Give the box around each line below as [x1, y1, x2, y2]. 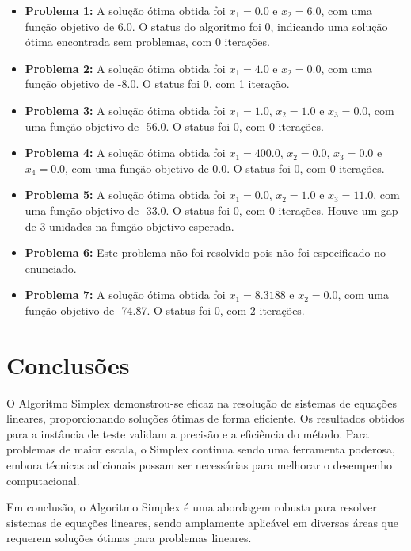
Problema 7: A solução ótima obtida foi [25, 286, 226, 303]
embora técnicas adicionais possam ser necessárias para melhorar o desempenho [6, 457, 392, 473]
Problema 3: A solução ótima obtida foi [25, 101, 226, 118]
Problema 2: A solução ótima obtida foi [25, 59, 226, 76]
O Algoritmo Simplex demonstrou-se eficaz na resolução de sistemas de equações [6, 394, 397, 411]
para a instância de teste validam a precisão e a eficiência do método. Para [6, 425, 369, 442]
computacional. [6, 472, 80, 488]
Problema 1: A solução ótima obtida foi [25, 2, 226, 18]
